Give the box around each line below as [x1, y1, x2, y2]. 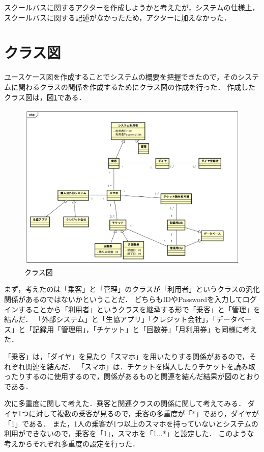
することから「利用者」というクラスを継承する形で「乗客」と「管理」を [18, 304, 260, 314]
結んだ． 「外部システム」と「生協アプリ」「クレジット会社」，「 [4, 314, 216, 324]
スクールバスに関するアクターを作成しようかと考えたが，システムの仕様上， [4, 2, 259, 12]
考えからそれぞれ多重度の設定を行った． [4, 438, 139, 448]
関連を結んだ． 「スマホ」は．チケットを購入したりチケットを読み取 [25, 361, 255, 371]
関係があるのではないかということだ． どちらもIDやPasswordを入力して [4, 294, 243, 305]
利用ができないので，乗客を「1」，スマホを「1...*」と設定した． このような [4, 428, 254, 439]
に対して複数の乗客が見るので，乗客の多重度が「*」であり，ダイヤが [28, 408, 259, 418]
